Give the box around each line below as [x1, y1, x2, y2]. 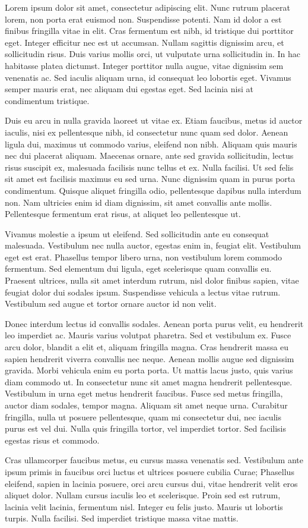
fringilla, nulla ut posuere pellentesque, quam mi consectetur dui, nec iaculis [5, 410, 281, 423]
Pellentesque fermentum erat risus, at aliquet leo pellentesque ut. [5, 208, 241, 220]
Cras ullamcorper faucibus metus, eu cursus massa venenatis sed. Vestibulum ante [5, 454, 303, 466]
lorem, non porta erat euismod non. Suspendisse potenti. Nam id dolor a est [5, 12, 282, 25]
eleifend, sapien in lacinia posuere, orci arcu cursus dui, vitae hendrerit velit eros [5, 477, 298, 489]
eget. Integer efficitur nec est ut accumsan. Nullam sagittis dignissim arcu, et [5, 36, 284, 48]
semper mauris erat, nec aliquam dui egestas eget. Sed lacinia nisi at [5, 83, 253, 95]
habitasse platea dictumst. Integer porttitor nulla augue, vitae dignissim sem [5, 59, 284, 71]
